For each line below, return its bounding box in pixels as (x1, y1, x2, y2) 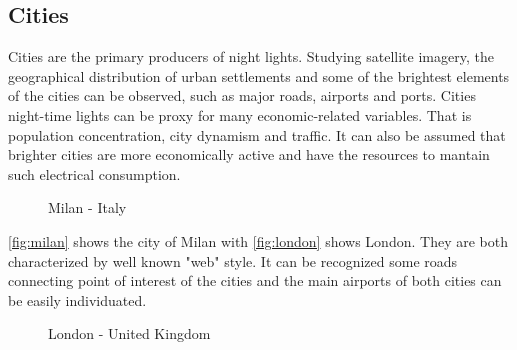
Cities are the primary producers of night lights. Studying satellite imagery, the (8, 46, 494, 67)
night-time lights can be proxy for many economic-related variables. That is (8, 104, 472, 125)
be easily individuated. (8, 289, 147, 310)
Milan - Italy (48, 197, 127, 218)
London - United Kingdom (48, 323, 211, 344)
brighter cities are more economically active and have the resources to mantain (8, 144, 490, 165)
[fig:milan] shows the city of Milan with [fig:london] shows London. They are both (8, 230, 508, 251)
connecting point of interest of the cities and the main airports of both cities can (8, 270, 502, 291)
